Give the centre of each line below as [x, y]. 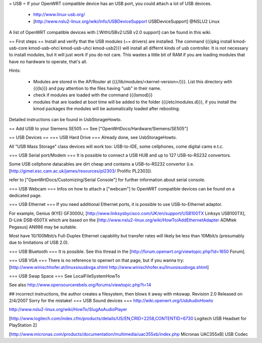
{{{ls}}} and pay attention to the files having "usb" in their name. [97, 88]
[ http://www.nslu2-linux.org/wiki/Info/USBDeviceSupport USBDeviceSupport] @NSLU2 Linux [127, 21]
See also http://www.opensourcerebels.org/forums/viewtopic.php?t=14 [80, 285]
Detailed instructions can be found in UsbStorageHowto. [65, 120]
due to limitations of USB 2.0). [39, 243]
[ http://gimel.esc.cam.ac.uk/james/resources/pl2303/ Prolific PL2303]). [81, 171]
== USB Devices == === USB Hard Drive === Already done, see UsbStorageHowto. [93, 138]
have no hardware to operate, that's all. [48, 62]
